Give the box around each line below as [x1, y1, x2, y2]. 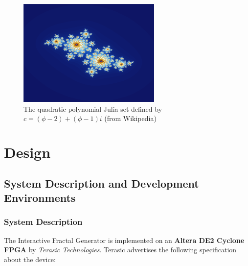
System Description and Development [4, 175, 199, 191]
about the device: [4, 254, 56, 264]
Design [4, 142, 51, 162]
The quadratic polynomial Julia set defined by [23, 103, 162, 114]
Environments [4, 190, 76, 205]
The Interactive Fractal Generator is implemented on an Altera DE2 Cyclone [4, 235, 245, 245]
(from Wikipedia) [104, 113, 157, 123]
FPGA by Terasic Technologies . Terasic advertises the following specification [4, 244, 237, 255]
